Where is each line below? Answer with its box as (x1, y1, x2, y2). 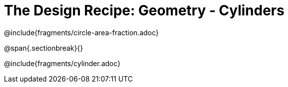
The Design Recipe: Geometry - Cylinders (4, 2, 285, 19)
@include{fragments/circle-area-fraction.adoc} (4, 28, 159, 37)
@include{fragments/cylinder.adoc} (4, 59, 121, 68)
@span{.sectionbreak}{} (4, 43, 83, 52)
